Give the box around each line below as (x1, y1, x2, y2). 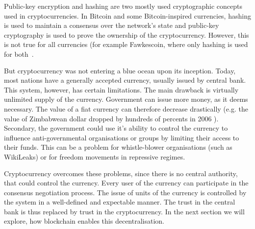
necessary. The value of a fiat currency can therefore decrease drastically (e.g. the (4, 103, 248, 114)
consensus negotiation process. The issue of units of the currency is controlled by (4, 187, 247, 197)
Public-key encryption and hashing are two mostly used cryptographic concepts (4, 1, 243, 11)
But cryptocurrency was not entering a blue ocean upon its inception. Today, (4, 65, 236, 75)
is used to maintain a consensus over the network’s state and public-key (4, 20, 219, 30)
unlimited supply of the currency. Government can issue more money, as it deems (4, 94, 248, 104)
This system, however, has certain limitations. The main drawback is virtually (4, 84, 239, 94)
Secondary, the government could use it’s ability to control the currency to (4, 123, 228, 133)
